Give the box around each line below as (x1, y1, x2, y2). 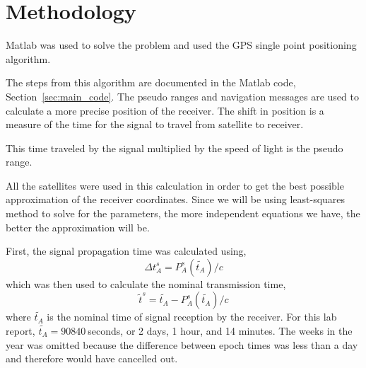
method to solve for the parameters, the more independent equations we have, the (6, 206, 360, 221)
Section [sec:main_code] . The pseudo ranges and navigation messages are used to (6, 88, 359, 103)
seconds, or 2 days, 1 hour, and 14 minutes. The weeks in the (88, 323, 353, 338)
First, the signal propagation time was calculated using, (6, 243, 247, 258)
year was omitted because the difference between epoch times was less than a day (6, 337, 358, 352)
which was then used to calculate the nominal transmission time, (6, 276, 286, 291)
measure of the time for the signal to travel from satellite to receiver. (6, 117, 304, 132)
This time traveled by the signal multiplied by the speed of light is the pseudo (6, 140, 343, 155)
